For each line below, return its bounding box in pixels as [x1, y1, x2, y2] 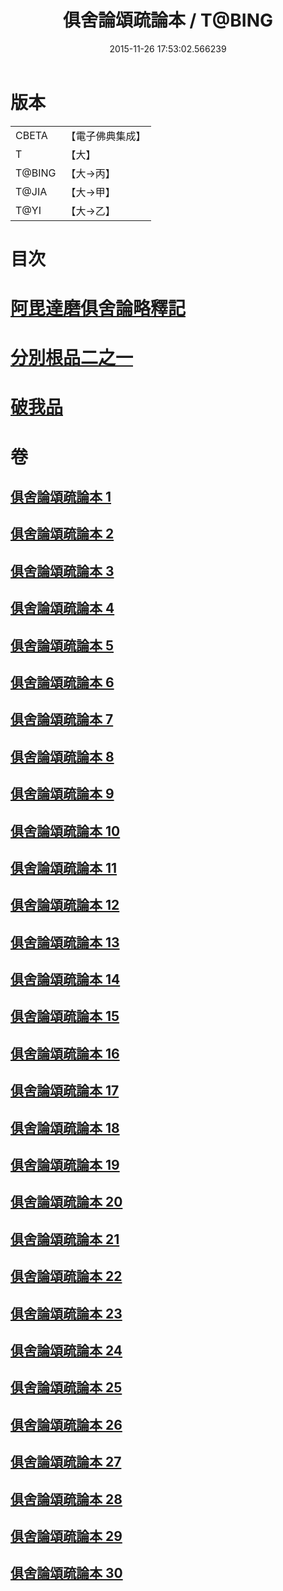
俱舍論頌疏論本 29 [10, 1527, 123, 1545]
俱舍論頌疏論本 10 [10, 822, 121, 840]
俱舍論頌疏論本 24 [10, 1342, 123, 1359]
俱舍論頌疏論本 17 [10, 1082, 120, 1100]
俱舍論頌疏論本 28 [10, 1491, 123, 1508]
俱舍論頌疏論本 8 [10, 748, 115, 765]
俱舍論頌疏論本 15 [10, 1008, 120, 1025]
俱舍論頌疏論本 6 [10, 674, 115, 691]
